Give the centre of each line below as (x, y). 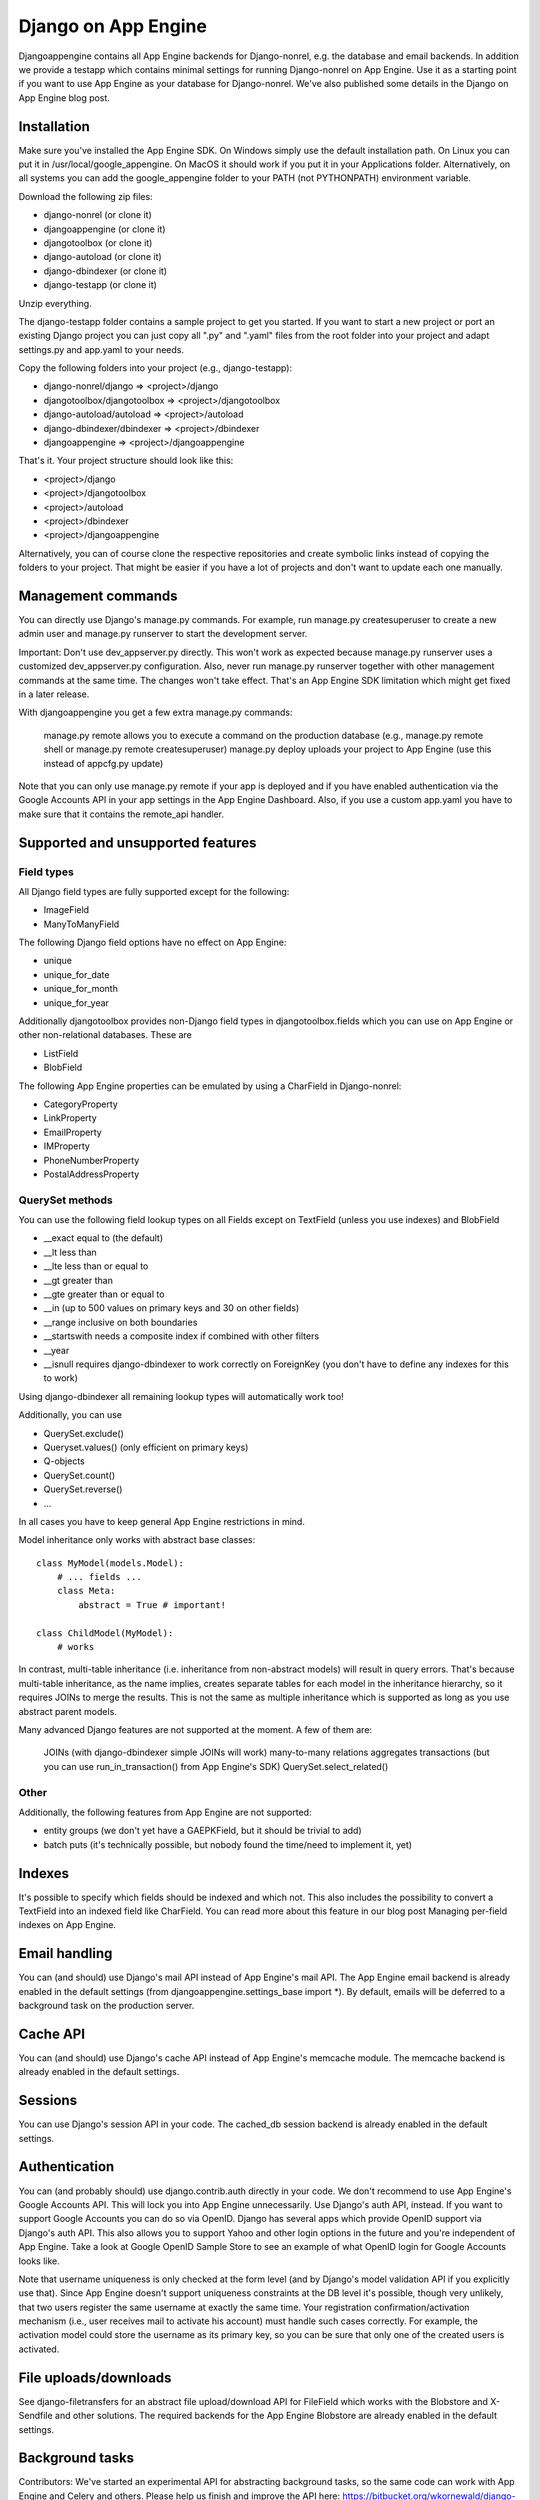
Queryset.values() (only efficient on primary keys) (146, 1447)
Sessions (48, 2100)
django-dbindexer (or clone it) (105, 271)
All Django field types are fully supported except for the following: (154, 891)
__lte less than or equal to (96, 1266)
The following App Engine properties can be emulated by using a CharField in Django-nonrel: (210, 1086)
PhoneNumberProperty (91, 1160)
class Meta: (86, 1591)
